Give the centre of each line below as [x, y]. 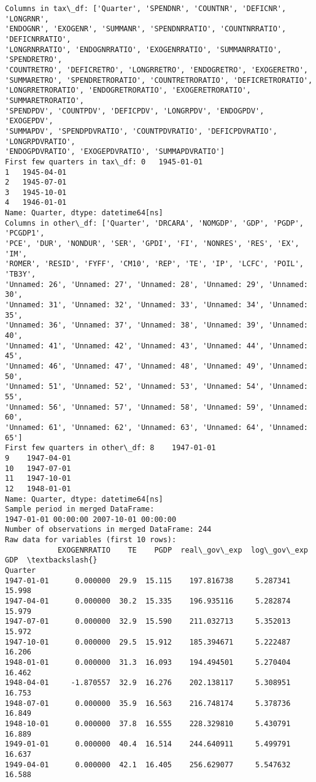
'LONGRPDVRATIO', [40, 141]
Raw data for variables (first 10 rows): [91, 540]
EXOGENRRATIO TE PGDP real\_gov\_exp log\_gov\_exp [183, 550]
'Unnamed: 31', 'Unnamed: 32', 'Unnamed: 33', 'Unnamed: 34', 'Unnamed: [156, 305]
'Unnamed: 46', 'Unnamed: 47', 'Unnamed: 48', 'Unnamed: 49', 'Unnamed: [156, 366]
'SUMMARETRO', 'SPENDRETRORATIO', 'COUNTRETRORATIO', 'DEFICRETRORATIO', [159, 80]
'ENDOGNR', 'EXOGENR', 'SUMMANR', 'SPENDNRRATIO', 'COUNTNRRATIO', [146, 29]
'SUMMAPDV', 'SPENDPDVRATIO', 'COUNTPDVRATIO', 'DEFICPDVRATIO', [141, 131]
